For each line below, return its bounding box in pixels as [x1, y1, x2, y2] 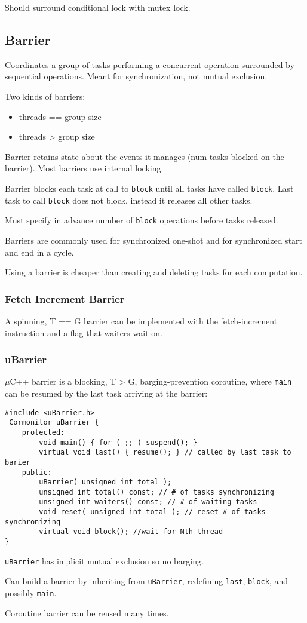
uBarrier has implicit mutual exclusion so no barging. [5, 554, 204, 567]
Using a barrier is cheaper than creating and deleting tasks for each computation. [5, 266, 303, 278]
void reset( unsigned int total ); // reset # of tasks [39, 508, 266, 517]
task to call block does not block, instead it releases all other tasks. [5, 194, 253, 206]
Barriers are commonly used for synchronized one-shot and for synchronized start [5, 234, 303, 246]
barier [5, 458, 30, 467]
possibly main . [5, 587, 57, 599]
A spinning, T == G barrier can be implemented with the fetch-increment [5, 314, 278, 327]
